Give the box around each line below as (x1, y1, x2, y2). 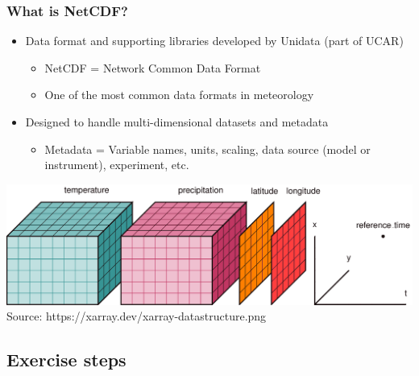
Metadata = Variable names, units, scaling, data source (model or (44, 140, 371, 157)
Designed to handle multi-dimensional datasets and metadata (25, 114, 329, 130)
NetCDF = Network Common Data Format (44, 59, 261, 76)
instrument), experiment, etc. (44, 156, 189, 173)
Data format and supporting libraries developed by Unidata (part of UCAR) (25, 32, 404, 49)
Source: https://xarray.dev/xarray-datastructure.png (6, 308, 267, 324)
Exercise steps (6, 347, 127, 372)
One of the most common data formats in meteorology (44, 86, 314, 103)
